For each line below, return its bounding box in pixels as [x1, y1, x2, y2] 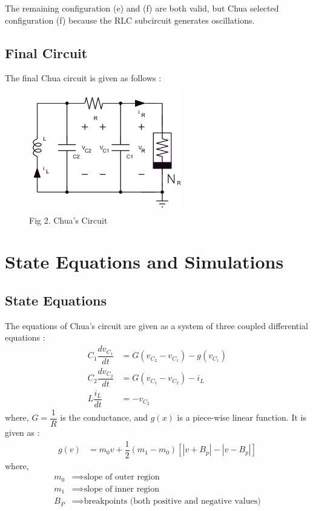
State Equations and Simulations [5, 249, 284, 274]
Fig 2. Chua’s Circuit [29, 213, 108, 226]
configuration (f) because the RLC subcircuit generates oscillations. [5, 13, 255, 26]
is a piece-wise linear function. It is [177, 411, 306, 424]
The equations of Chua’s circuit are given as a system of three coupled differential [5, 319, 309, 332]
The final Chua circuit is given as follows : [5, 72, 162, 84]
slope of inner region [84, 484, 160, 493]
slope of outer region [84, 473, 160, 482]
